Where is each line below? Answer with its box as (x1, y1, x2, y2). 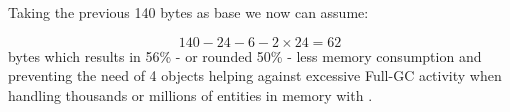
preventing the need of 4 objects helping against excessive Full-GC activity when (8, 65, 502, 86)
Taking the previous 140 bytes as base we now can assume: (8, 2, 369, 22)
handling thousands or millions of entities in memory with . (8, 84, 373, 105)
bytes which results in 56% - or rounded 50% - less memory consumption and (8, 45, 482, 66)
